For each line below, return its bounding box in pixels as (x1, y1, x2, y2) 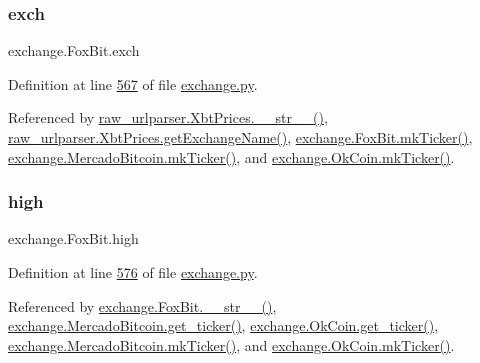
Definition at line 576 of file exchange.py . (8, 262, 258, 282)
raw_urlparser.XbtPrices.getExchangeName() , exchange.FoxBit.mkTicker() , (8, 127, 473, 147)
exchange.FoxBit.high (8, 228, 139, 249)
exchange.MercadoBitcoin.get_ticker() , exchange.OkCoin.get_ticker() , (8, 315, 439, 336)
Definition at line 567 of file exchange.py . (8, 73, 258, 94)
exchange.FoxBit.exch (8, 40, 140, 61)
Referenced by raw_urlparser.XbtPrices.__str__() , (8, 107, 328, 128)
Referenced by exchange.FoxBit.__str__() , (8, 295, 277, 316)
